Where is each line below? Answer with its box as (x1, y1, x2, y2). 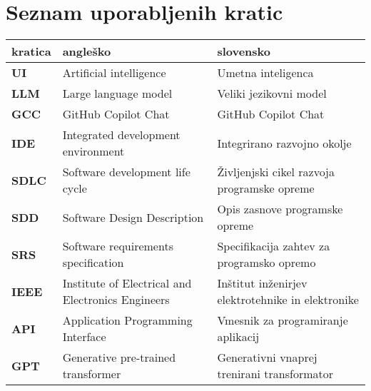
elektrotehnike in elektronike (217, 291, 359, 308)
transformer (62, 365, 121, 382)
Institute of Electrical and (62, 275, 192, 292)
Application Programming (62, 312, 193, 329)
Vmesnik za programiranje (217, 312, 348, 329)
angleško (62, 43, 111, 60)
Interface (62, 328, 106, 345)
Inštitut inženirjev (217, 275, 308, 292)
